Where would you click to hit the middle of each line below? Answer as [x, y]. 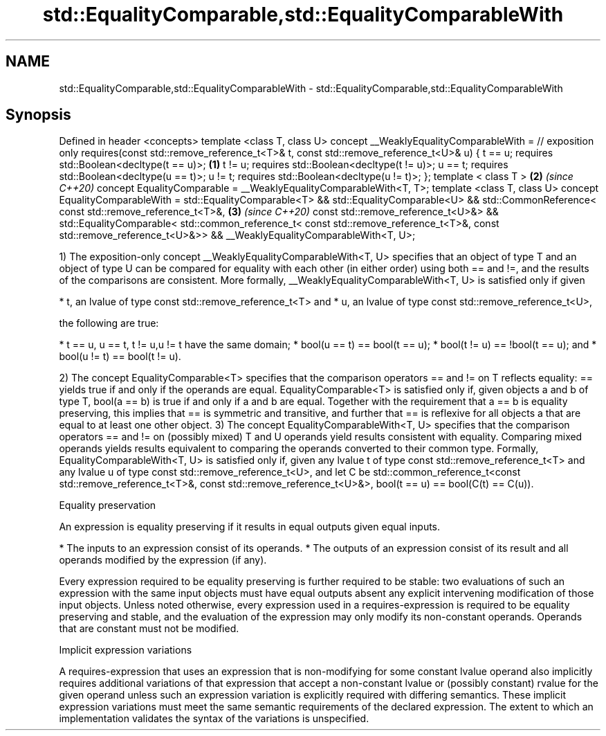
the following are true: [109, 323]
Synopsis [38, 115]
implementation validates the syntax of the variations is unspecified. [214, 719]
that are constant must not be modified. [149, 629]
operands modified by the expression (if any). [163, 560]
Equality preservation [108, 505]
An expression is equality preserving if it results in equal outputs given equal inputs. [250, 527]
